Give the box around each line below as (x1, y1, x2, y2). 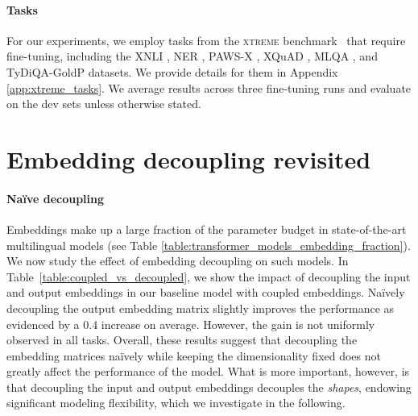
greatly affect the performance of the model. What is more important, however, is (6, 363, 410, 380)
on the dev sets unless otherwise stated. (6, 95, 201, 112)
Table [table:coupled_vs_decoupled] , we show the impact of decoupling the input (6, 268, 411, 285)
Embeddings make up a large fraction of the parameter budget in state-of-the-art (6, 220, 407, 237)
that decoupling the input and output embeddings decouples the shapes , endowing (6, 378, 412, 395)
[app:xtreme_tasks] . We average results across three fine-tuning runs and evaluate (6, 79, 412, 96)
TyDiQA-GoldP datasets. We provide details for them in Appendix (6, 63, 338, 80)
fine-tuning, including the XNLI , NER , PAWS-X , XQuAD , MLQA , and (6, 48, 378, 64)
